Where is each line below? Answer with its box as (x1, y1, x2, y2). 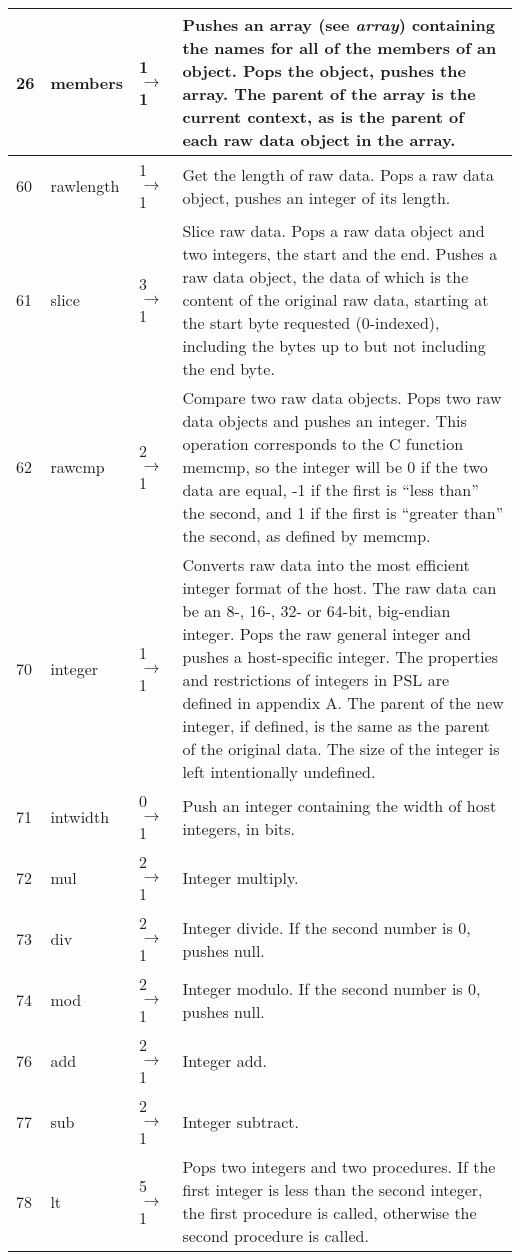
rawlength (50, 174, 120, 197)
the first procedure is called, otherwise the (182, 1201, 477, 1224)
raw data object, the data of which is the (182, 265, 469, 288)
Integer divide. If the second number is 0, (182, 915, 471, 939)
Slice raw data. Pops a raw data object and (182, 219, 485, 242)
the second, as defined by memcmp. (182, 524, 431, 547)
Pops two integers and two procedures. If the (182, 1155, 496, 1178)
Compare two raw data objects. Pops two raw (182, 386, 502, 409)
